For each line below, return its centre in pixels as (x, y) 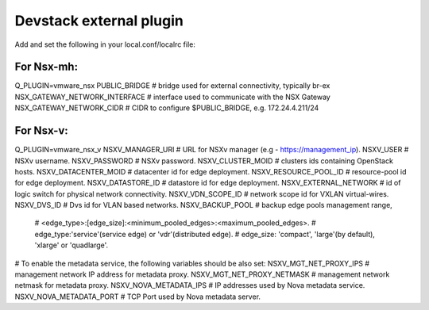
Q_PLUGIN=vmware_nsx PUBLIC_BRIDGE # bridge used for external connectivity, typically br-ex (172, 86)
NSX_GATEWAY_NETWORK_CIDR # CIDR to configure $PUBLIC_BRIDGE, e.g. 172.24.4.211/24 (167, 108)
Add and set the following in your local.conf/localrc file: (105, 44)
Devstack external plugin (99, 21)
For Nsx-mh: (46, 67)
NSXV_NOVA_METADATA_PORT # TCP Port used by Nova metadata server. (138, 297)
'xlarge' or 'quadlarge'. (71, 245)
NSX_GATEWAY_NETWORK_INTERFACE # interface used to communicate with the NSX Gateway (173, 97)
